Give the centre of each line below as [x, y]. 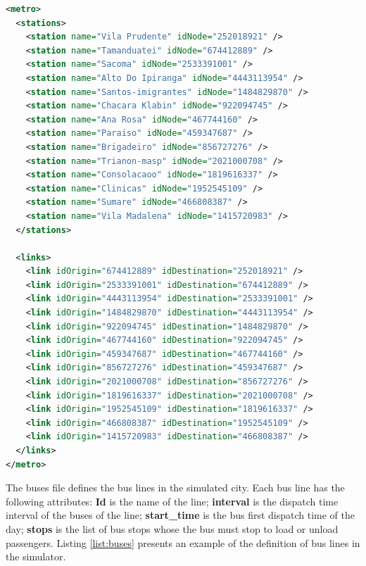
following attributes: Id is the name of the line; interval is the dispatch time [172, 501]
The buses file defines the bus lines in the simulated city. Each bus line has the [175, 488]
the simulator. [36, 556]
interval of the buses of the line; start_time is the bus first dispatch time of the [180, 515]
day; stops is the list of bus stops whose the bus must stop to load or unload [172, 528]
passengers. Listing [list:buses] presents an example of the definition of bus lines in [183, 542]
